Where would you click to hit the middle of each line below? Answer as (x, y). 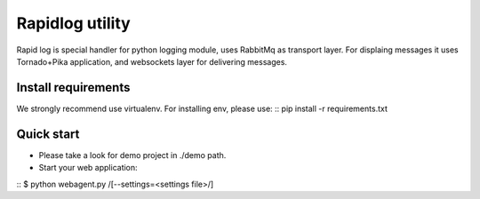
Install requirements (73, 88)
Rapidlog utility (73, 23)
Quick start (48, 134)
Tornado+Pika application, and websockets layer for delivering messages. (152, 61)
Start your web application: (88, 168)
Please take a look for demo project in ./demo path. (132, 155)
